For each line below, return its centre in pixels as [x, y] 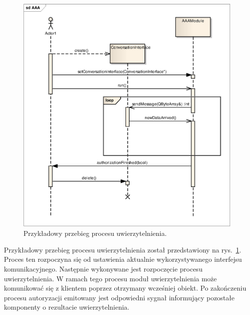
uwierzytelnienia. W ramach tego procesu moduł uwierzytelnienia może [110, 278]
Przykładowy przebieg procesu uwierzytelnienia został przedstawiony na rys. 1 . [123, 249]
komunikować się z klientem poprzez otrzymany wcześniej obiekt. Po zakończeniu [125, 288]
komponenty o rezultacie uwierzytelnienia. [67, 307]
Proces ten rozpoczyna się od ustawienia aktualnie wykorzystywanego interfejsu [123, 259]
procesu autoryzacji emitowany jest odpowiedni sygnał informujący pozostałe [119, 297]
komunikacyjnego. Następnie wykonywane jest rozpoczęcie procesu [103, 268]
